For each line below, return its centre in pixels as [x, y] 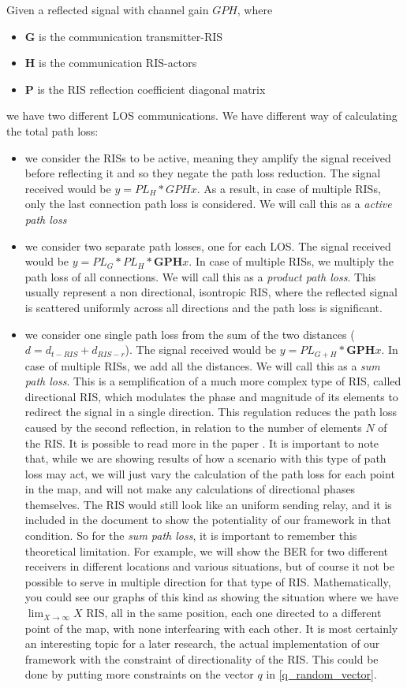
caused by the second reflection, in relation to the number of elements [193, 427]
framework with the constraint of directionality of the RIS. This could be [202, 658]
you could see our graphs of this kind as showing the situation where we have [211, 597]
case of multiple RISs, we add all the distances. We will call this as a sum [202, 365]
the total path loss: [52, 130]
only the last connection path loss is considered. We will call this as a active [208, 204]
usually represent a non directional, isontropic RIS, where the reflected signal [211, 292]
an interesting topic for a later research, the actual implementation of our [202, 643]
